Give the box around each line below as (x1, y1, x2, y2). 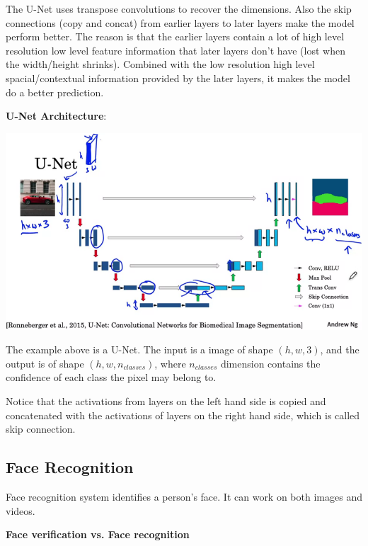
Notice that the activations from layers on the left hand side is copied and (6, 393, 326, 408)
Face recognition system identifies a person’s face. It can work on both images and (6, 489, 362, 504)
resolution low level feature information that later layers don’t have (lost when (6, 42, 345, 57)
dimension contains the (220, 356, 321, 370)
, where (154, 356, 186, 370)
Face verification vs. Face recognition (6, 527, 190, 542)
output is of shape (6, 356, 84, 370)
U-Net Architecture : (6, 108, 107, 123)
